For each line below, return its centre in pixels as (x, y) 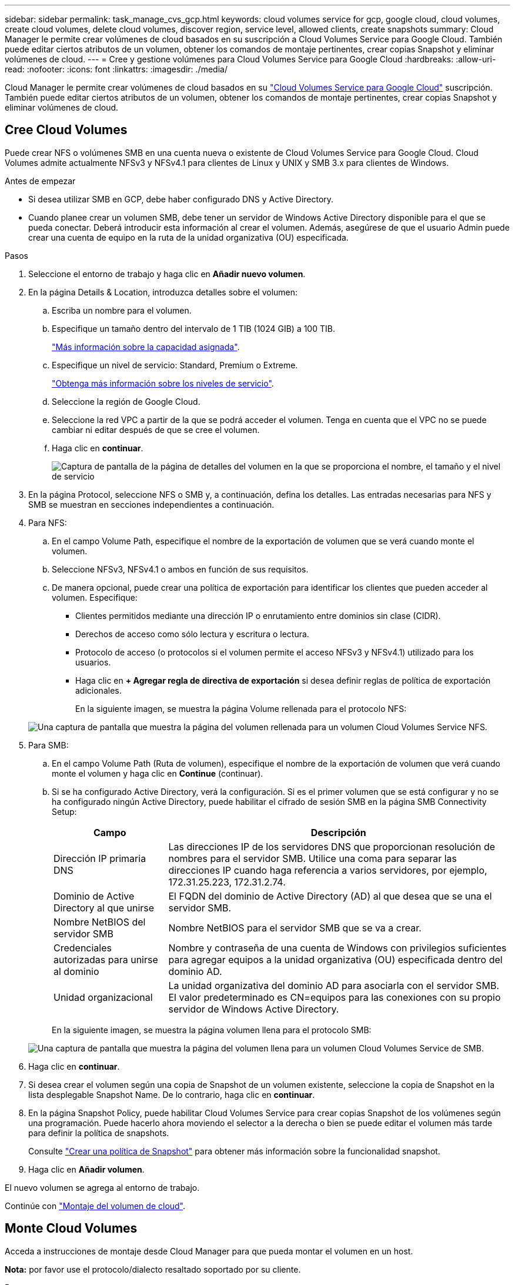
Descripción (338, 832)
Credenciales (83, 948)
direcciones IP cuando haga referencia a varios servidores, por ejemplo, (328, 870)
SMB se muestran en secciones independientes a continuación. (151, 504)
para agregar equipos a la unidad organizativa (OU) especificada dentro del (335, 959)
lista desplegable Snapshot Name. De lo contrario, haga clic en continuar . (172, 1094)
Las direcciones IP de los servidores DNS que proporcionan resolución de (332, 846)
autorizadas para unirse (106, 959)
